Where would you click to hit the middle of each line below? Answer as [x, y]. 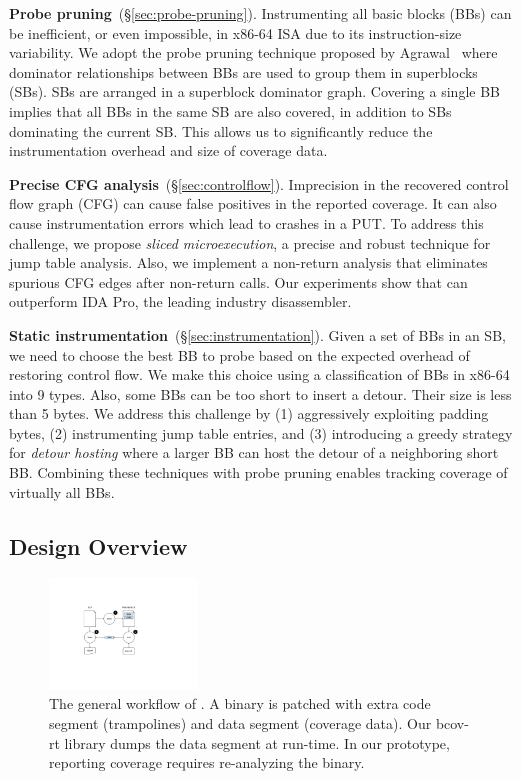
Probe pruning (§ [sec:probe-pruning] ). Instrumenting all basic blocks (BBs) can [260, 13]
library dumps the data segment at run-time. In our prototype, [257, 742]
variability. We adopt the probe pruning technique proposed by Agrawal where [253, 52]
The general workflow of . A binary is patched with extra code [240, 703]
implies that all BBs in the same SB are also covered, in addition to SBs [230, 110]
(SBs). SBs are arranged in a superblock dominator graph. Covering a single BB [254, 91]
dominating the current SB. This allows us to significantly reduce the [221, 130]
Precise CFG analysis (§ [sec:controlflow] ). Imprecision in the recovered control [259, 183]
